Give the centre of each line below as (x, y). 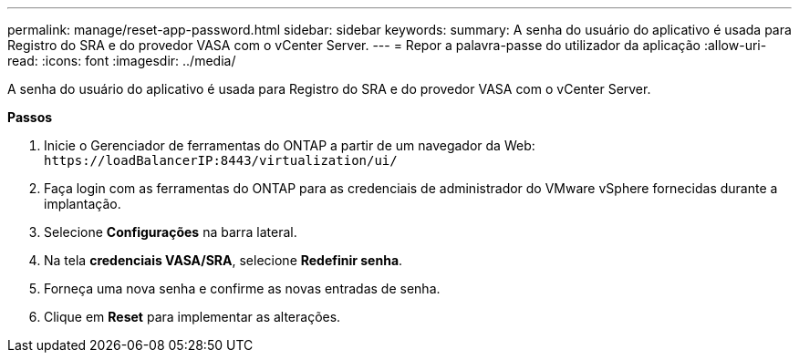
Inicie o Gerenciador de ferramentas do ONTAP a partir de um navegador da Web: (290, 145)
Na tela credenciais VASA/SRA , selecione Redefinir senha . (223, 260)
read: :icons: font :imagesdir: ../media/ (122, 61)
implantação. (83, 204)
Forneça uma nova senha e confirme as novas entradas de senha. (242, 288)
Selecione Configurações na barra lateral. (171, 232)
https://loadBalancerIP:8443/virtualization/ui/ (221, 160)
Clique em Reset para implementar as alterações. (192, 317)
